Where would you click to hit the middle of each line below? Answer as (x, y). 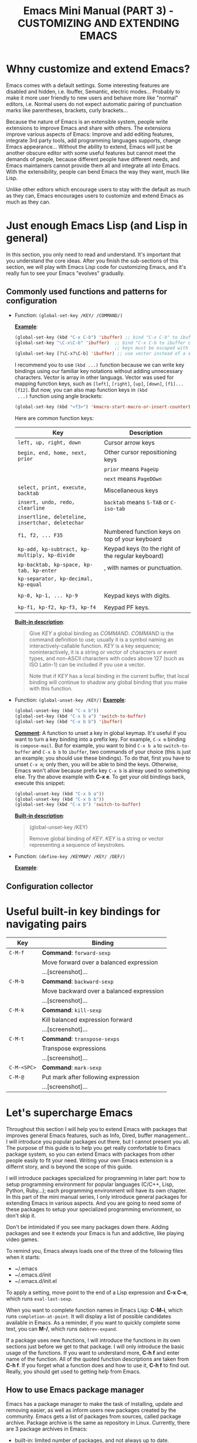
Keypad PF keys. (127, 607)
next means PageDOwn (133, 479)
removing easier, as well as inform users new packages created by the (91, 1410)
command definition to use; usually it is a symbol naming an (101, 640)
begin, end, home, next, (52, 453)
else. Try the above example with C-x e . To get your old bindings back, (100, 777)
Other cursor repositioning (140, 453)
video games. (23, 1239)
